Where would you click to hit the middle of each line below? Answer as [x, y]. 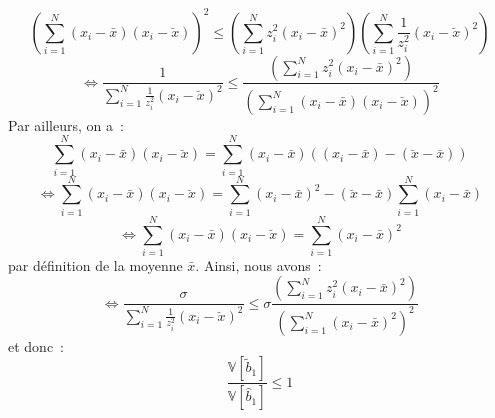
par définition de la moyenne [95, 264]
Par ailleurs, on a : [66, 124]
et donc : [36, 345]
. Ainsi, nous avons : [258, 264]
